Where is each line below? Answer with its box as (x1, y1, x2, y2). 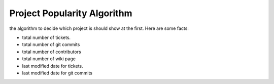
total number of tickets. (22, 34, 71, 40)
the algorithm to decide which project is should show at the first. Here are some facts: (9, 25, 189, 31)
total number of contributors (22, 49, 81, 55)
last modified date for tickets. (22, 63, 83, 69)
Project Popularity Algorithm (9, 8, 132, 19)
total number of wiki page (22, 56, 76, 62)
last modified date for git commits (22, 70, 93, 76)
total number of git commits (22, 41, 80, 48)
